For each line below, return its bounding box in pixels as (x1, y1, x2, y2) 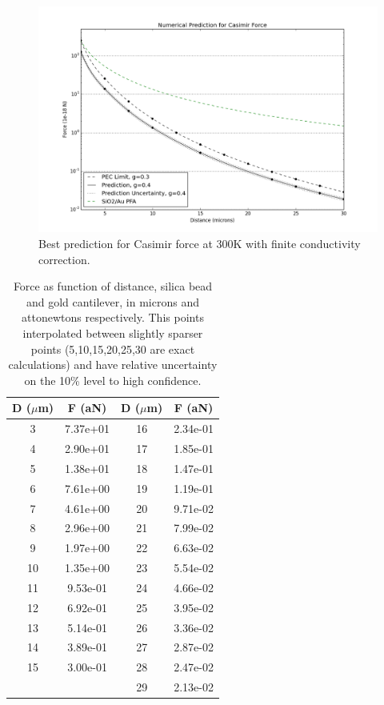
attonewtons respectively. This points (22, 309, 204, 326)
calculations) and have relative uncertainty (8, 356, 218, 373)
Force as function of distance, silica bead (13, 278, 213, 294)
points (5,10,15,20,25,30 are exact (30, 340, 195, 357)
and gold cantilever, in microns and (26, 293, 199, 310)
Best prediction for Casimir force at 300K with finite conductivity (38, 234, 361, 251)
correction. (38, 250, 90, 267)
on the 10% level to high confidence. (24, 371, 202, 388)
